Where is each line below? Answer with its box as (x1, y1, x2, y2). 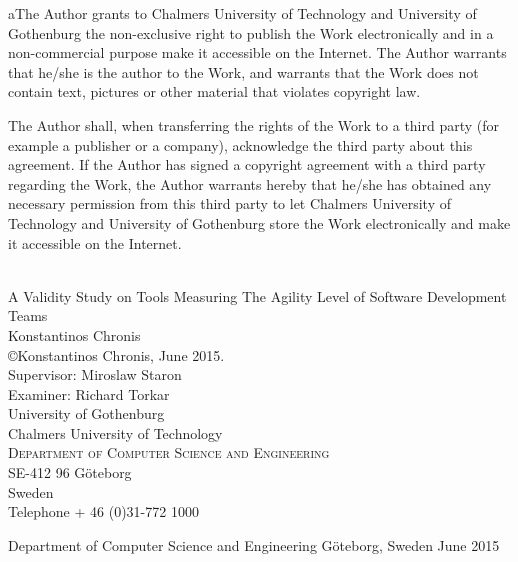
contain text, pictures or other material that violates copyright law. (8, 81, 421, 102)
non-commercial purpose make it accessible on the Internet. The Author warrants (8, 42, 507, 63)
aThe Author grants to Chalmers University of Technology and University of (8, 3, 477, 23)
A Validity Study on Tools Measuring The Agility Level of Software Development (8, 285, 507, 306)
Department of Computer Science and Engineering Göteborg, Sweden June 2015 (8, 534, 500, 555)
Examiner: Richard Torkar (8, 383, 170, 404)
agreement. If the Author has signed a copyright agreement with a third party (8, 154, 486, 175)
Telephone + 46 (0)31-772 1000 (8, 501, 199, 522)
